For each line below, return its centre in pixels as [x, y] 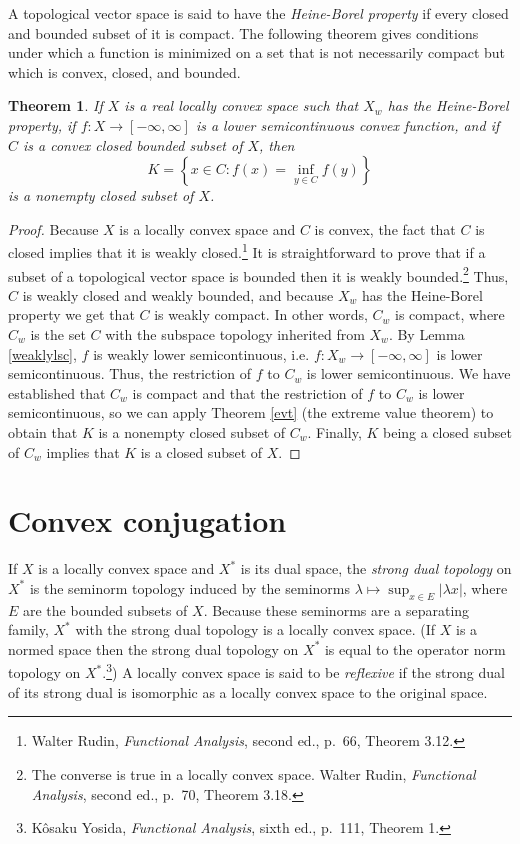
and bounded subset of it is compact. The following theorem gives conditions [243, 32]
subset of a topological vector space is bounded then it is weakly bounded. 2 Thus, [258, 274]
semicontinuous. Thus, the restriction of [130, 373]
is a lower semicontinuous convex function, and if [347, 124]
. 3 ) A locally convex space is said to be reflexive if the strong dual [303, 671]
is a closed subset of [201, 451]
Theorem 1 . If [55, 105]
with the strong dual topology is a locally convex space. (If [255, 629]
